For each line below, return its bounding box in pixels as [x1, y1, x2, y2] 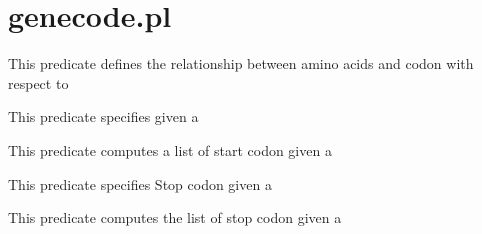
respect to [8, 72, 69, 93]
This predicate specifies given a [8, 106, 199, 127]
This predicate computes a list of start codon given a [8, 139, 332, 160]
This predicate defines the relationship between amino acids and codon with [8, 53, 474, 74]
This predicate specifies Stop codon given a [8, 173, 272, 194]
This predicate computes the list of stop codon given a [8, 207, 342, 228]
